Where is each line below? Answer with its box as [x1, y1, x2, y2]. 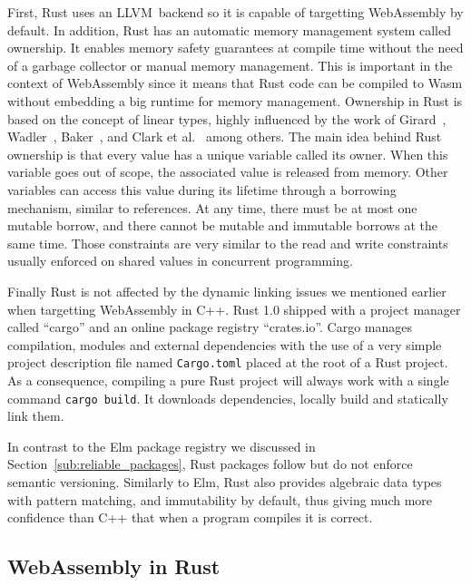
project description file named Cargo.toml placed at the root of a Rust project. [7, 353, 448, 372]
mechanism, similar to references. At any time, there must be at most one [7, 198, 417, 217]
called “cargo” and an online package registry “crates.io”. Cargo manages [7, 317, 413, 336]
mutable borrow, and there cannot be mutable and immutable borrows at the [7, 216, 437, 235]
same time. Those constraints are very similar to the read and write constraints [7, 233, 448, 252]
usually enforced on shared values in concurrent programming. [7, 251, 353, 270]
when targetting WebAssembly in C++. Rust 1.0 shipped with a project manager [7, 299, 461, 318]
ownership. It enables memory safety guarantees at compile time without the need [7, 38, 464, 57]
